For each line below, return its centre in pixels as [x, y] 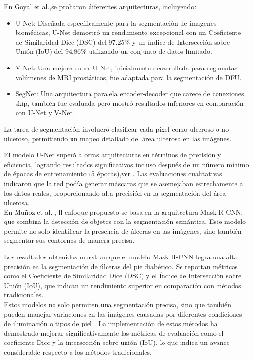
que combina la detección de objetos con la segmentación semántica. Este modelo [125, 221]
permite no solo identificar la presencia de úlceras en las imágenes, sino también [123, 231]
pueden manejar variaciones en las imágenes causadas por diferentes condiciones [123, 314]
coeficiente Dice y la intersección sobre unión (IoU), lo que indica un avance [117, 342]
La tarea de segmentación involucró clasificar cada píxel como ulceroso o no [117, 129]
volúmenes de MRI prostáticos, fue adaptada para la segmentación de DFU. [128, 77]
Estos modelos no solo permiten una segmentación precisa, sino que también [118, 304]
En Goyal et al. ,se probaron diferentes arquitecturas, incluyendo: [100, 6]
